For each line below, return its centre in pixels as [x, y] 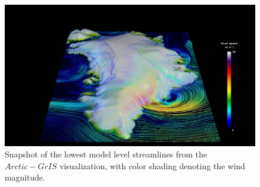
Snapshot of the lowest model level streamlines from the [106, 154]
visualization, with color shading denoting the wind [152, 165]
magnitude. [25, 177]
